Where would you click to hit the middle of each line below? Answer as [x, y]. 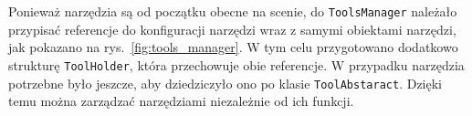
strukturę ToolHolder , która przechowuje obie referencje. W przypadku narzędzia [236, 64]
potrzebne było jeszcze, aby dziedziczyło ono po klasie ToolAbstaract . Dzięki [225, 83]
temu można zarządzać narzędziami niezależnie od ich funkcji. [181, 101]
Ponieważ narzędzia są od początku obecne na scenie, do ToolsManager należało [233, 11]
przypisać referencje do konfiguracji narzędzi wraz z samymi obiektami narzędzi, [232, 29]
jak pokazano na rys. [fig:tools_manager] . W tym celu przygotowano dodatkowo [233, 47]
